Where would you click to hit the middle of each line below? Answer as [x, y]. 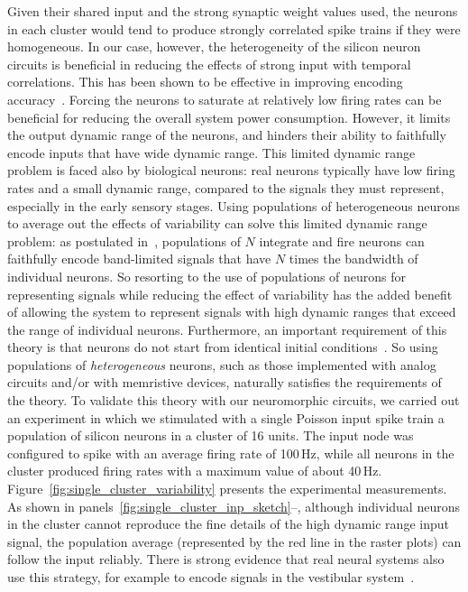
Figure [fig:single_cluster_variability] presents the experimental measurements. [227, 489]
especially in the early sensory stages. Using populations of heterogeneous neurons [234, 205]
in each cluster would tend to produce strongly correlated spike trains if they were [234, 28]
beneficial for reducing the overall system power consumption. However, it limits [229, 117]
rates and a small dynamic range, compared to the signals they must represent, [226, 187]
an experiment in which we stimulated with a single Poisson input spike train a [226, 417]
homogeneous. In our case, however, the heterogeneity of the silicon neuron [214, 46]
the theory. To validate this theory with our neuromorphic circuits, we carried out [234, 400]
